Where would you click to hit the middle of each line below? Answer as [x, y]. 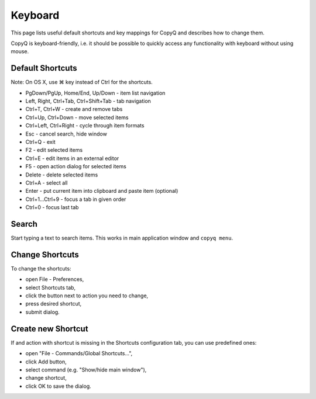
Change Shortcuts [45, 254]
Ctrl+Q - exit [40, 142]
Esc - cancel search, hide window [66, 134]
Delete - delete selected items [62, 175]
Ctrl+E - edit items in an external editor [72, 158]
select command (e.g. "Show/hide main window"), [86, 369]
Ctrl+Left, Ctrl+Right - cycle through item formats [85, 126]
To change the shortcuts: [41, 268]
